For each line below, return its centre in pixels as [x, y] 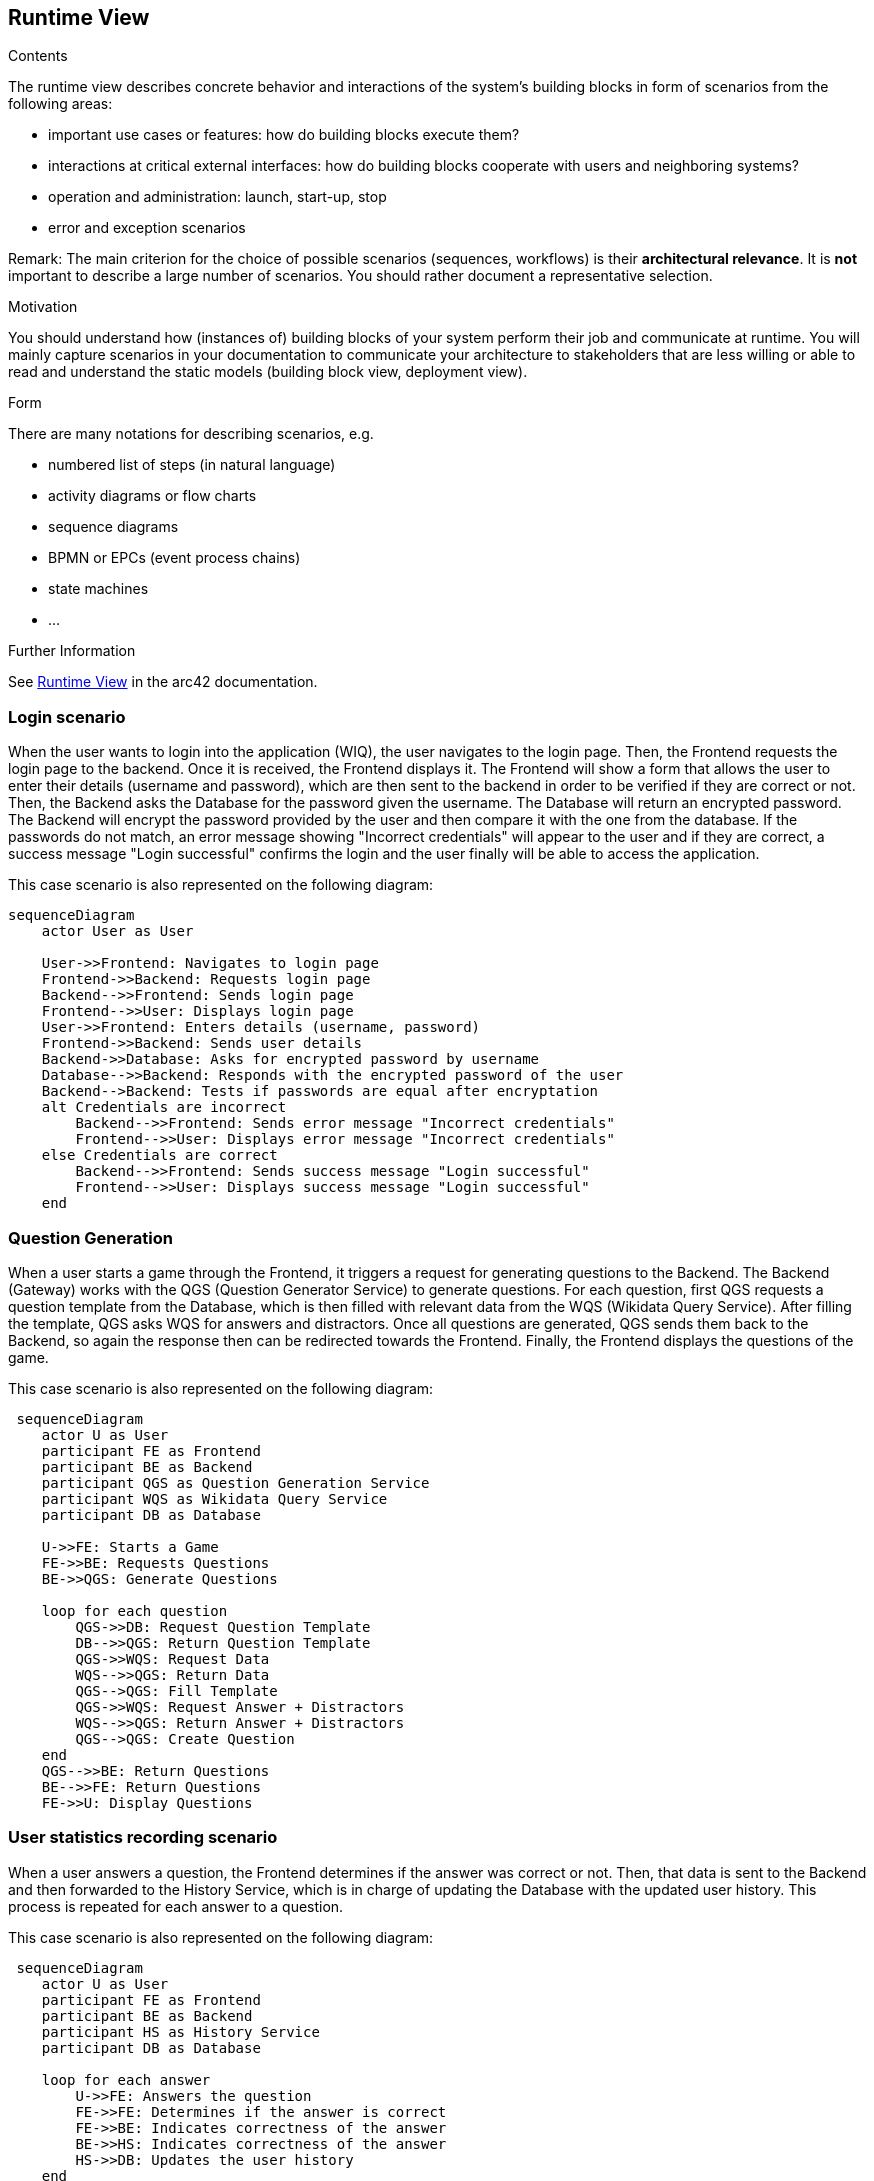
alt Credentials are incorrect [164, 1107]
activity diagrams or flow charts [152, 496]
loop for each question [134, 1610]
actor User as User [117, 931]
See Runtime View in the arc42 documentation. [163, 682]
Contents [38, 56]
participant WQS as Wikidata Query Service [214, 1498]
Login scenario [67, 716]
